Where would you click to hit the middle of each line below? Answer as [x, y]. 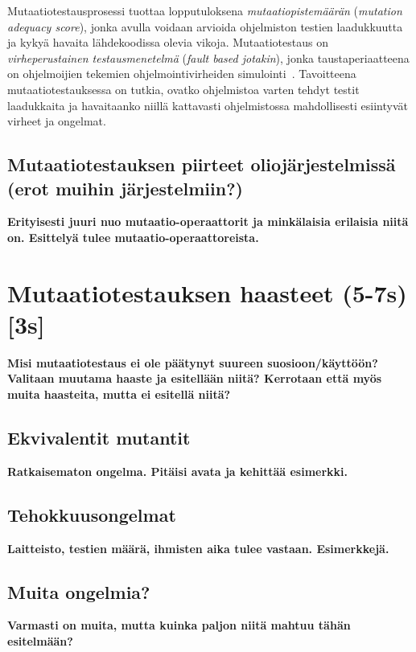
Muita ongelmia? [79, 591]
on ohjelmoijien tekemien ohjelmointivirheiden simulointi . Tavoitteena [182, 74]
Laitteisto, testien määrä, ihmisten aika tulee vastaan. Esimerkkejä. [198, 548]
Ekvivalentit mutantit [99, 438]
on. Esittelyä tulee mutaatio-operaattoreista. [133, 237]
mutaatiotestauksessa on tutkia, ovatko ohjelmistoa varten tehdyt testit [183, 89]
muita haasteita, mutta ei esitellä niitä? [119, 394]
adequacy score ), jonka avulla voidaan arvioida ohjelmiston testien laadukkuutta [205, 26]
